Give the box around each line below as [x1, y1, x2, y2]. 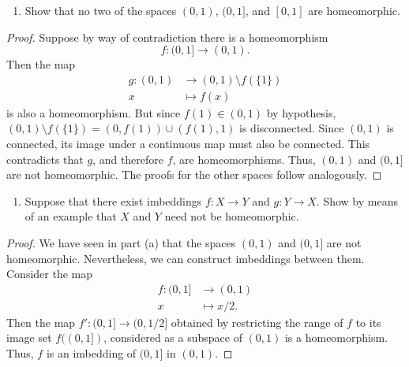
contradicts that [6, 150, 84, 167]
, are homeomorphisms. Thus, [172, 150, 316, 167]
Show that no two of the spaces [24, 2, 177, 18]
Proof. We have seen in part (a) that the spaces [6, 235, 236, 250]
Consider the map [6, 265, 93, 282]
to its [355, 313, 381, 330]
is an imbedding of [46, 345, 137, 361]
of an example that [24, 208, 117, 224]
